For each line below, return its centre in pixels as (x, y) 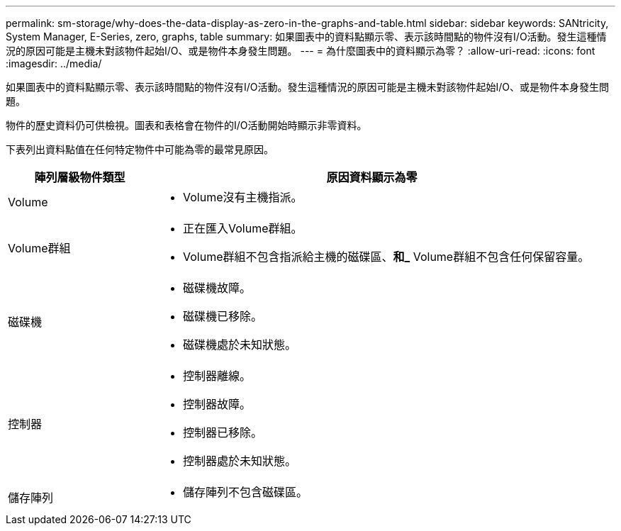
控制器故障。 (217, 404)
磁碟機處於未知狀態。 (240, 345)
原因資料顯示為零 (372, 177)
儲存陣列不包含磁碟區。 (246, 492)
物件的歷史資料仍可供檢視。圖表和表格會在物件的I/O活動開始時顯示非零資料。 (186, 125)
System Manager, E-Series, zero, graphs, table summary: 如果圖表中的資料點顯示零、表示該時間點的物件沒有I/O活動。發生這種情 (306, 37)
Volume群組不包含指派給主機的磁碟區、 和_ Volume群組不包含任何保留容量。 (386, 257)
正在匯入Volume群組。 (243, 228)
